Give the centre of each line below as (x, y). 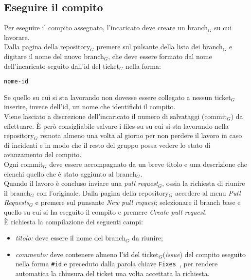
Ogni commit (24, 164)
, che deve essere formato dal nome (160, 56)
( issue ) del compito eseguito (204, 254)
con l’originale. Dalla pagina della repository (103, 192)
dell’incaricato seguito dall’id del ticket (62, 66)
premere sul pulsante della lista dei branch (160, 47)
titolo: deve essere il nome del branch (70, 238)
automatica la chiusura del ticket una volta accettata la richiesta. (112, 273)
